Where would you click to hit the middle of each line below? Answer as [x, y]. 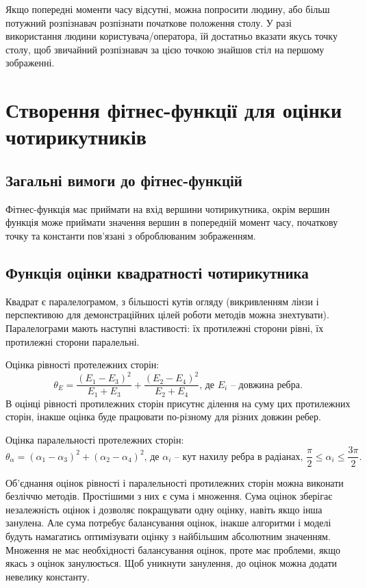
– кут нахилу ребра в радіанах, [239, 457]
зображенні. [30, 63]
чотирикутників [76, 137]
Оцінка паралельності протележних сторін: [95, 439]
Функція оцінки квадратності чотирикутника [157, 272]
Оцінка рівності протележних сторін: [83, 365]
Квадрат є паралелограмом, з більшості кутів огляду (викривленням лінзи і [162, 301]
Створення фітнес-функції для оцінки [174, 110]
